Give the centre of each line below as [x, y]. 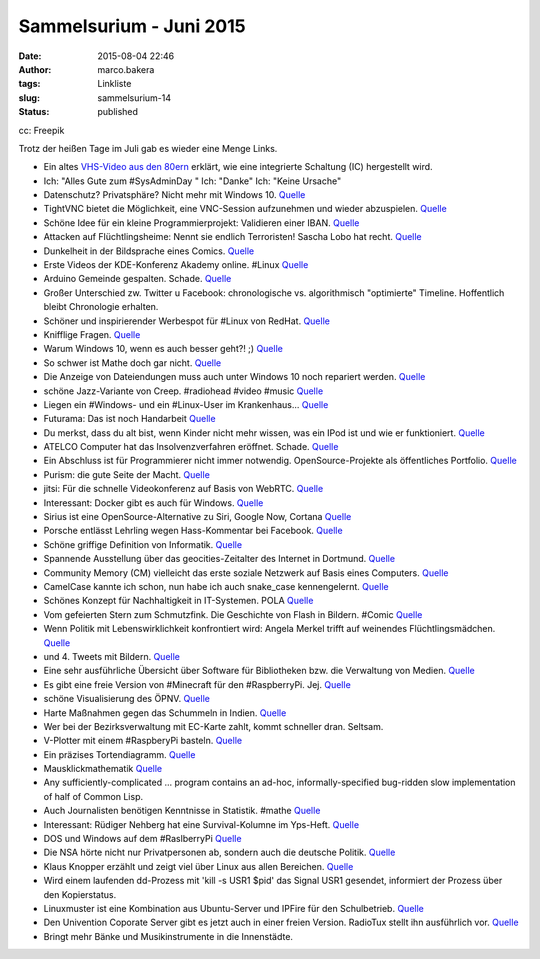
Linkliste [114, 84]
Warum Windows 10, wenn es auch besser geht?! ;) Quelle [163, 349]
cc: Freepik [41, 130]
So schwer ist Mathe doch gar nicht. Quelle [132, 362]
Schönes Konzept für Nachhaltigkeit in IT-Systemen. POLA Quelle [178, 601]
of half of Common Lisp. [93, 796]
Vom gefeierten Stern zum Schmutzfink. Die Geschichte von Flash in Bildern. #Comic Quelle [233, 614]
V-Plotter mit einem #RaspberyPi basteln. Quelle [143, 741]
